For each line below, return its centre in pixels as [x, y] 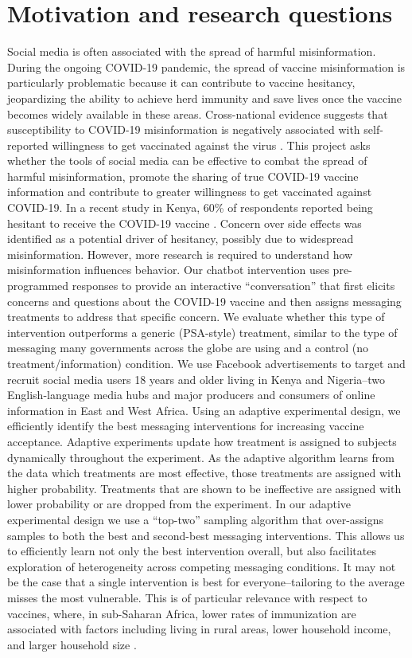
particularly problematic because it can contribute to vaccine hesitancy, [181, 82]
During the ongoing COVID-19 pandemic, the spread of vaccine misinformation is [206, 67]
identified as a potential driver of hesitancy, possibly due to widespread [181, 239]
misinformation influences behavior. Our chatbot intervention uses [168, 270]
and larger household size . [72, 644]
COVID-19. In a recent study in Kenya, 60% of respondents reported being [190, 208]
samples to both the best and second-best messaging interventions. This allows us [206, 535]
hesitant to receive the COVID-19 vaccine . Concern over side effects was [185, 223]
